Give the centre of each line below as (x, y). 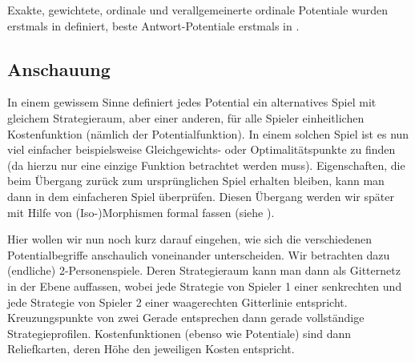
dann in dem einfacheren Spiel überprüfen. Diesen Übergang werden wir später (201, 196)
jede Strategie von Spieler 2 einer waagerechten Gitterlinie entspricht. (177, 302)
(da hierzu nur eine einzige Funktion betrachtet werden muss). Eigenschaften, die (206, 165)
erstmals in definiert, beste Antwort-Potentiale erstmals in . (153, 25)
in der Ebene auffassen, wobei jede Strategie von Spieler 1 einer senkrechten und (205, 286)
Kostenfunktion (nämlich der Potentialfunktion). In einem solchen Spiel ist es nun (208, 133)
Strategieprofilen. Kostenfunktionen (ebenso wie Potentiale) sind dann (179, 333)
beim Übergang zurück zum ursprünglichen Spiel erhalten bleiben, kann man (196, 181)
